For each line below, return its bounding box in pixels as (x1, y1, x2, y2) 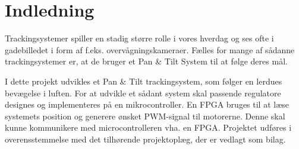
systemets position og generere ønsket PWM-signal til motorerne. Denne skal (5, 109, 285, 122)
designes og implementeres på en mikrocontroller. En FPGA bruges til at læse (5, 98, 289, 111)
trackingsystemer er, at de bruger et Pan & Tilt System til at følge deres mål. (5, 55, 288, 67)
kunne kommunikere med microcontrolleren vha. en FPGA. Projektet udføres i (5, 121, 292, 134)
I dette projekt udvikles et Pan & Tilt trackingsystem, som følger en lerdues (5, 74, 282, 87)
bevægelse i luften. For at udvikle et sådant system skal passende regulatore (5, 86, 281, 99)
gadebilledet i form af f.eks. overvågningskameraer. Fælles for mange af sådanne (5, 43, 295, 56)
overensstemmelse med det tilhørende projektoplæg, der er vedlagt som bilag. (5, 132, 286, 145)
